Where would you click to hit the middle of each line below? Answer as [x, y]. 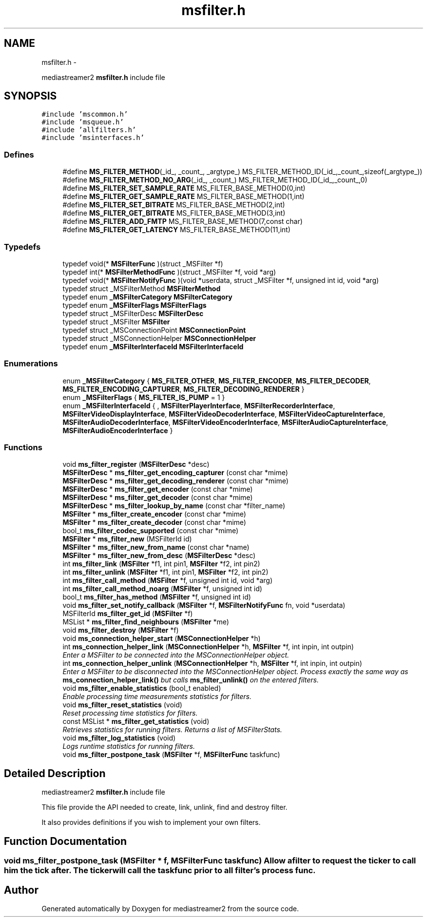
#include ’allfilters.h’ [89, 130]
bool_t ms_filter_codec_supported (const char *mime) [151, 531]
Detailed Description [55, 773]
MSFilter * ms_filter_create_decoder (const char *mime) [154, 522]
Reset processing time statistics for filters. [130, 713]
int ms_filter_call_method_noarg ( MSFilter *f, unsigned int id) [162, 589]
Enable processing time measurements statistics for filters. [157, 697]
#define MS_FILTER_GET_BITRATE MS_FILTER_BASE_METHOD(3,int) [174, 213]
